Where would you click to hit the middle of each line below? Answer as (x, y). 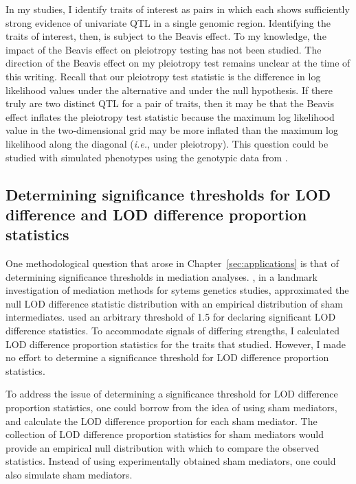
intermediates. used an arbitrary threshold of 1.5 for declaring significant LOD (171, 317)
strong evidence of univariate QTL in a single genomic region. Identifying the (168, 22)
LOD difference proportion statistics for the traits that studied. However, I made (176, 344)
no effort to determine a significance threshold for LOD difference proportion (167, 357)
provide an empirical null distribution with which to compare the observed (163, 447)
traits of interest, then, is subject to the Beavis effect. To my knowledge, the (166, 36)
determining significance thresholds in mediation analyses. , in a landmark (162, 276)
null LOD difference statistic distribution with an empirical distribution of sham (174, 303)
